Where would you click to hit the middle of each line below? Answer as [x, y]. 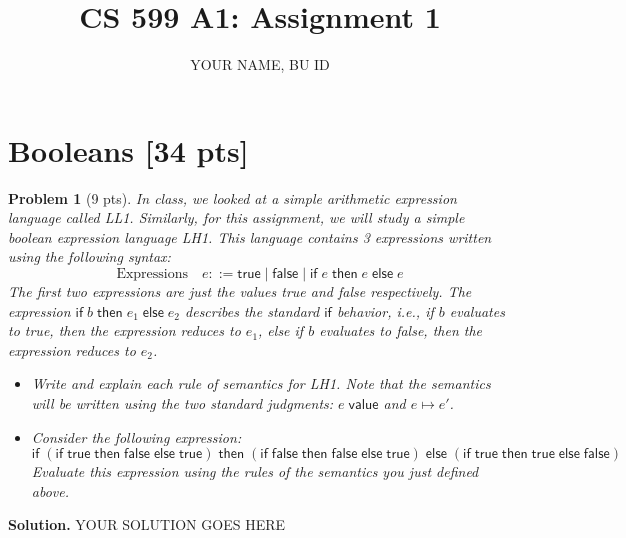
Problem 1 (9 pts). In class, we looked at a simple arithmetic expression [232, 197]
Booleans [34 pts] [128, 149]
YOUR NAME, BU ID [260, 64]
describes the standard [252, 310]
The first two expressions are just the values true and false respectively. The [240, 291]
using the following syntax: [89, 256]
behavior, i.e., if [385, 310]
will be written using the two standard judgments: [182, 403]
